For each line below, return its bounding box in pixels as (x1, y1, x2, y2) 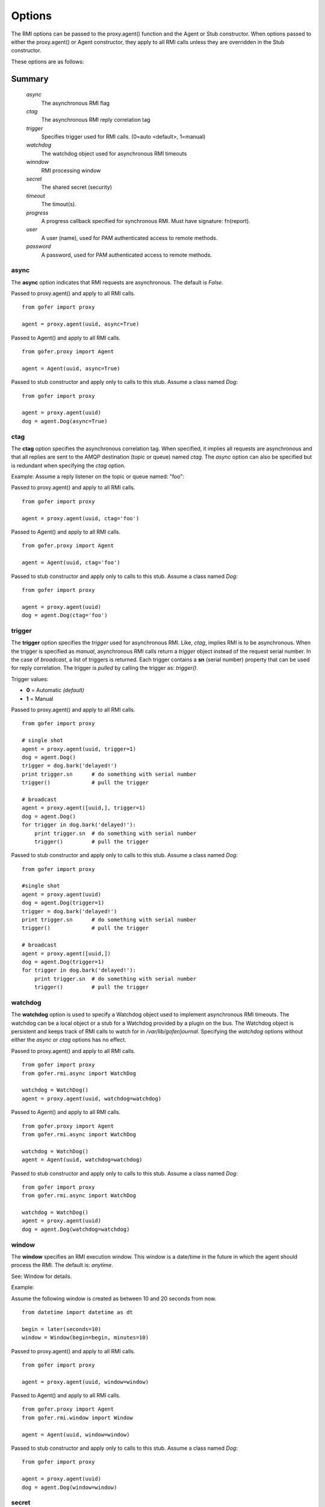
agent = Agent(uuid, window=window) (22, 1431, 130, 1438)
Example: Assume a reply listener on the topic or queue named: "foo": (11, 473, 185, 480)
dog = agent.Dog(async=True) (22, 418, 108, 424)
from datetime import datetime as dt (22, 1309, 134, 1315)
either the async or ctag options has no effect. (11, 1036, 126, 1043)
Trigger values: (11, 675, 49, 682)
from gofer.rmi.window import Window (22, 1414, 134, 1421)
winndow (26, 159, 49, 166)
